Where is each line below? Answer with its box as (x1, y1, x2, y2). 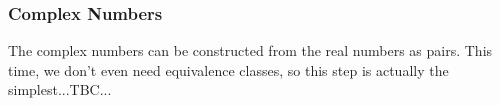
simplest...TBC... (8, 79, 112, 100)
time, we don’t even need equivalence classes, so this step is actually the (8, 59, 449, 80)
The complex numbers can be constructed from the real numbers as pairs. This (8, 40, 493, 61)
